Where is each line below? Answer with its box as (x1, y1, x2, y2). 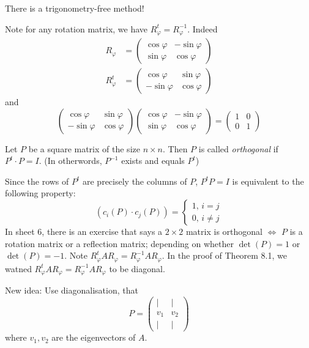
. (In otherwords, (39, 154, 102, 167)
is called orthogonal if (198, 142, 278, 155)
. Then (163, 142, 188, 155)
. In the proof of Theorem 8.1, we (162, 249, 287, 262)
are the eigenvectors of (51, 331, 136, 344)
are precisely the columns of (82, 174, 187, 187)
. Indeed (187, 22, 218, 35)
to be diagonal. (109, 262, 165, 275)
